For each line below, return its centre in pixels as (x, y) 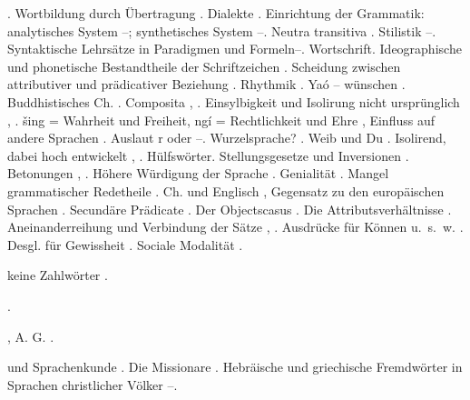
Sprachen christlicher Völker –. (93, 384)
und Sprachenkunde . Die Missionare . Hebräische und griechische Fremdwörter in (235, 367)
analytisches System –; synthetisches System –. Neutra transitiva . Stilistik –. (222, 30)
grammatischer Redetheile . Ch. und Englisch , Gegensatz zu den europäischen (226, 190)
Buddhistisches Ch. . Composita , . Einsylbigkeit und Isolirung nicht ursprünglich (234, 101)
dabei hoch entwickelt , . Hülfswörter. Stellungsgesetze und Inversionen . (208, 155)
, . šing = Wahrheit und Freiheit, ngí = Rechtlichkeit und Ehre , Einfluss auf (221, 120)
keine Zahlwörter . (58, 275)
